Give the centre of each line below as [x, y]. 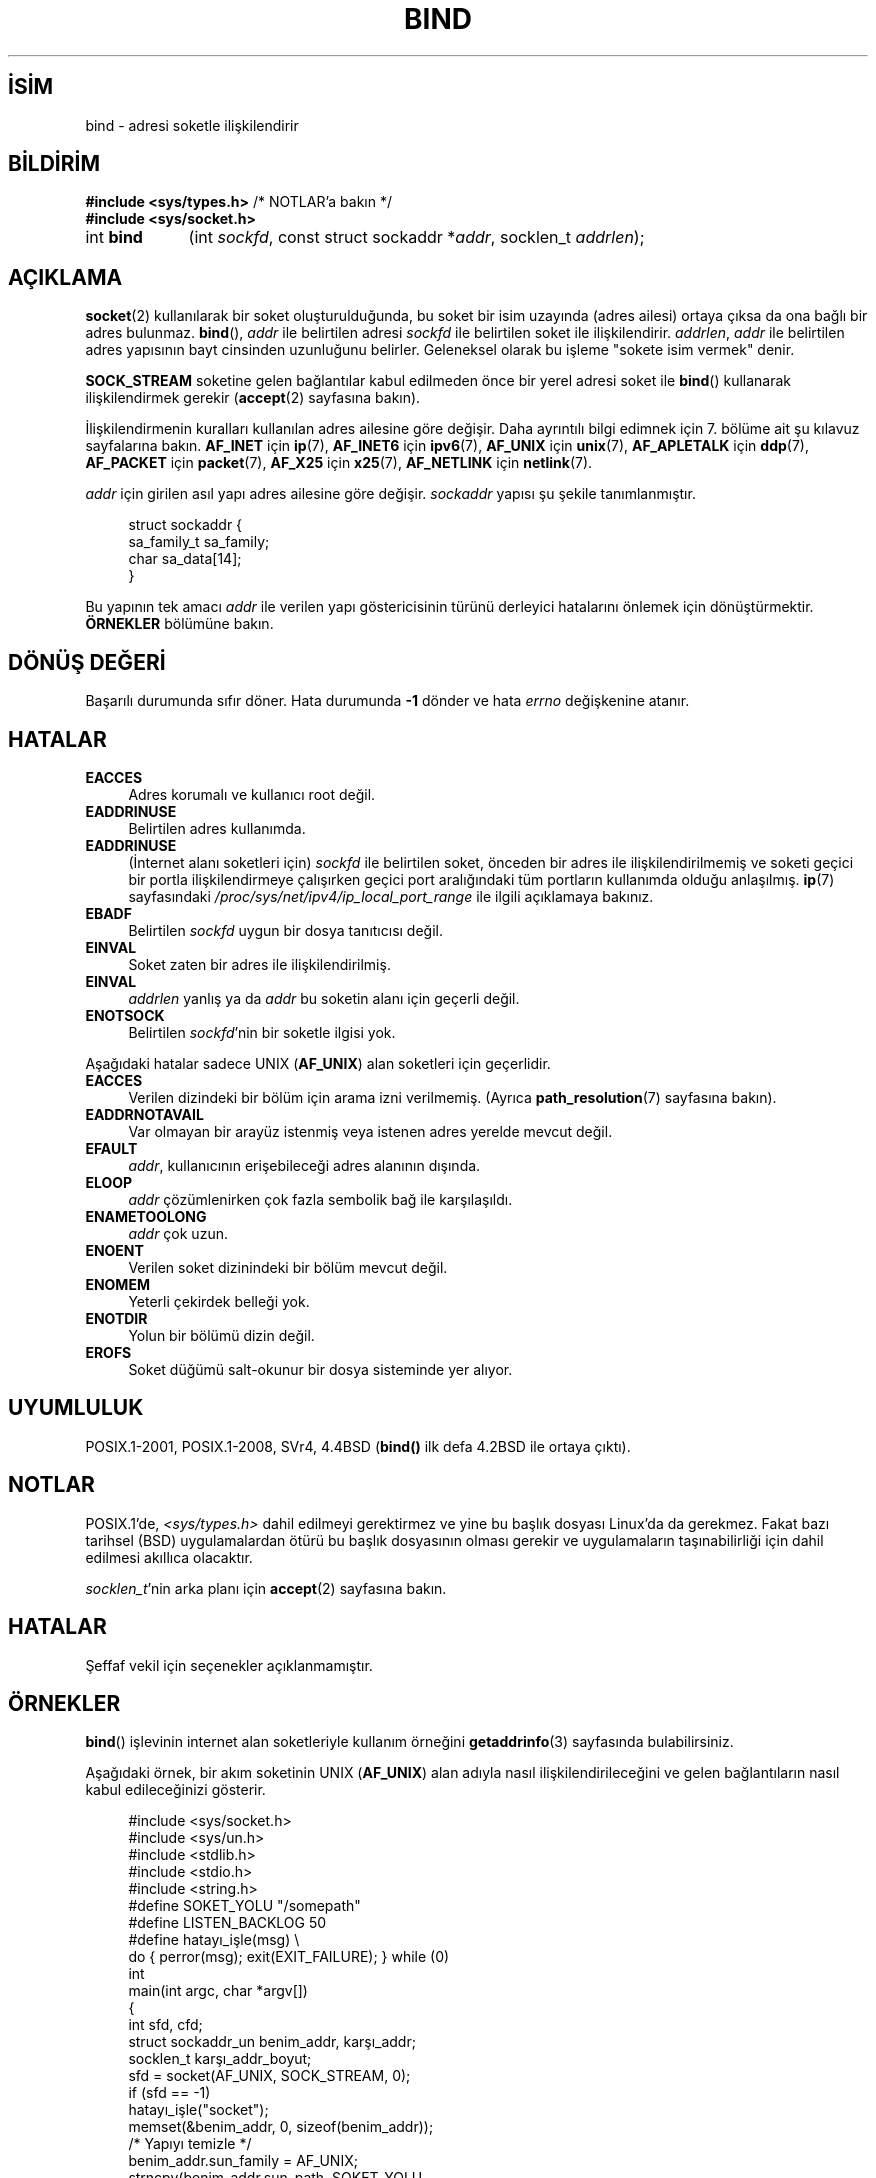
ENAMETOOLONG [146, 1216]
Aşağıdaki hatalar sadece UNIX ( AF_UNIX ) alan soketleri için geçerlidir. [318, 1063]
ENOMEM [117, 1284]
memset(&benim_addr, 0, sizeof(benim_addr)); [281, 2127]
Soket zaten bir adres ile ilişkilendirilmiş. [259, 964]
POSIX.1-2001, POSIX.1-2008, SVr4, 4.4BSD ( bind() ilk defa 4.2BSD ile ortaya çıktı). [358, 1446]
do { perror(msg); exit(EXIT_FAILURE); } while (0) [289, 1957]
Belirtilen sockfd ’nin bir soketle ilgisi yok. [262, 1032]
